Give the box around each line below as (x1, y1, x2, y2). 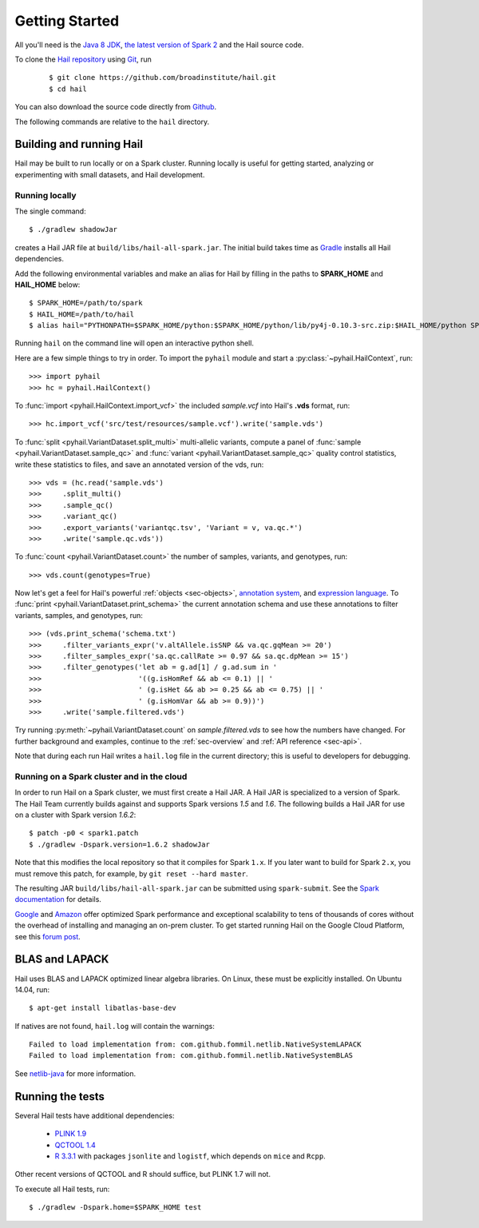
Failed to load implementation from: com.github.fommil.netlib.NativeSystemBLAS (29, 1051, 354, 1060)
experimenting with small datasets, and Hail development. (14, 169, 205, 179)
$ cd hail (49, 84, 87, 94)
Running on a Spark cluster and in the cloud (14, 771, 188, 782)
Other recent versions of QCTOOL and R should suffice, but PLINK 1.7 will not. (14, 1170, 271, 1179)
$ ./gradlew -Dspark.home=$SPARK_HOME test (29, 1203, 202, 1212)
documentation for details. (14, 895, 101, 904)
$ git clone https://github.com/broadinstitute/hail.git (49, 73, 277, 82)
